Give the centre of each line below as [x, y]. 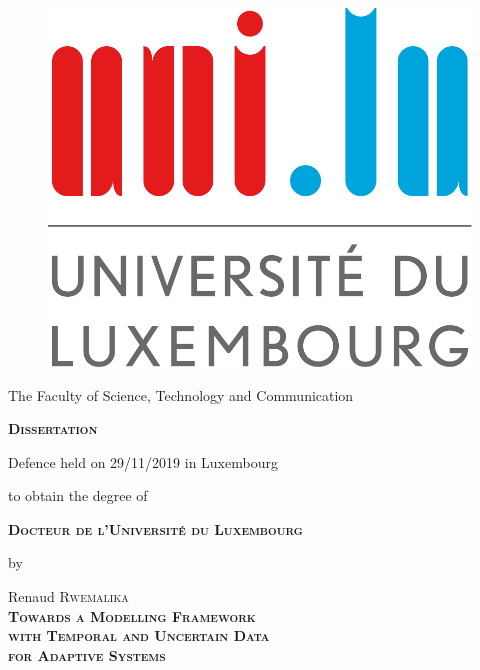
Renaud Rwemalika [68, 596]
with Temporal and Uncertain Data [139, 635]
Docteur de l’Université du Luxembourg [155, 528]
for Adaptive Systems [87, 654]
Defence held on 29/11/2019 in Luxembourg [143, 461]
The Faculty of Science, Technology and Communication [181, 394]
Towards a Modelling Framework [132, 615]
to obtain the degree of [78, 495]
